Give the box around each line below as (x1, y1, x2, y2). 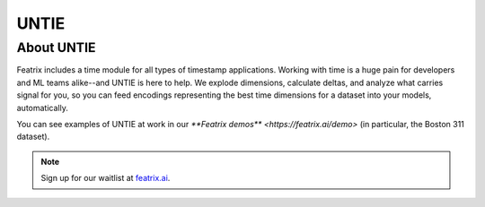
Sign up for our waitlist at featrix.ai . (40, 173, 171, 184)
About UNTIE (16, 39, 96, 56)
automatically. (16, 102, 69, 113)
